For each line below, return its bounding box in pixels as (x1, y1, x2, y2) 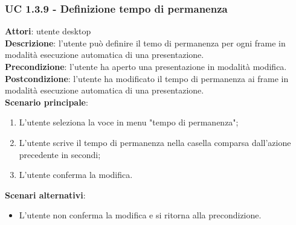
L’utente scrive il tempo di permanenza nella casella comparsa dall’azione (19, 136, 291, 148)
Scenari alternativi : (5, 188, 86, 201)
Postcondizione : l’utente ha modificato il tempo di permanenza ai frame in (5, 72, 289, 84)
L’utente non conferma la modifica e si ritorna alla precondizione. (19, 209, 262, 221)
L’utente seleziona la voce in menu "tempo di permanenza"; (19, 116, 239, 128)
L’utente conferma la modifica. (19, 168, 133, 181)
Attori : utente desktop (5, 25, 91, 37)
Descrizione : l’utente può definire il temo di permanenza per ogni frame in (5, 36, 286, 49)
